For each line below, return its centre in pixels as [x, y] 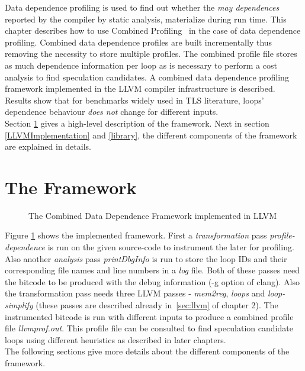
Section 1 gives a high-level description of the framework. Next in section [137, 123]
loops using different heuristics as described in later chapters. [115, 339]
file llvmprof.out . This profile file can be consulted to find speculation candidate [149, 328]
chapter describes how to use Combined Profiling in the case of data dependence [153, 30]
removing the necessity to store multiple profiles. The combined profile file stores [151, 54]
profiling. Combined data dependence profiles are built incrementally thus [139, 42]
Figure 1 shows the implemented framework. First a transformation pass [136, 235]
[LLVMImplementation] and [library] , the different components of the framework [151, 135]
